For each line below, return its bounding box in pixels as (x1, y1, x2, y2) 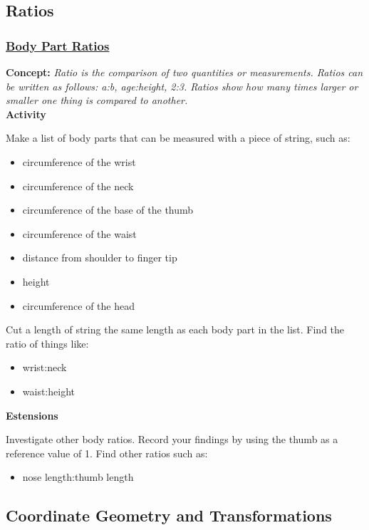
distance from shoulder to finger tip (22, 250, 177, 265)
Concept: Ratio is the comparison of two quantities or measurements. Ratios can (6, 65, 363, 79)
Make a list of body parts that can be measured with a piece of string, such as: (6, 130, 350, 145)
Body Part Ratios (6, 36, 110, 54)
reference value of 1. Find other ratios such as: (6, 445, 208, 460)
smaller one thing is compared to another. (6, 93, 188, 108)
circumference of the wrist (22, 154, 136, 169)
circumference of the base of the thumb (22, 202, 194, 217)
